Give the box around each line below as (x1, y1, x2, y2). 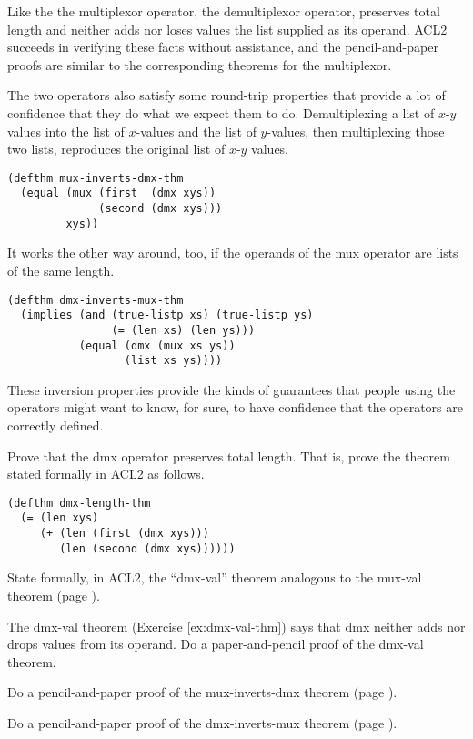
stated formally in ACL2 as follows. (7, 464, 205, 483)
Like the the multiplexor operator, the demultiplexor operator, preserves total (7, 2, 440, 20)
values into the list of (7, 121, 125, 140)
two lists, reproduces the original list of (7, 139, 226, 158)
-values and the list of (136, 121, 257, 140)
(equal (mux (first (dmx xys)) (20, 187, 216, 200)
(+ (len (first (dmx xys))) (39, 527, 209, 541)
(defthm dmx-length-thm (7, 496, 151, 510)
